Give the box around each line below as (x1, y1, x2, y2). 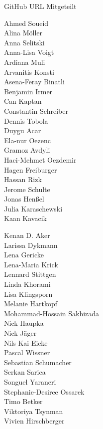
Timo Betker (4, 396, 43, 407)
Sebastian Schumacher (4, 357, 72, 367)
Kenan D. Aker (4, 230, 50, 240)
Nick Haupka (4, 318, 44, 328)
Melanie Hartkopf (4, 298, 58, 309)
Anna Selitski (4, 37, 45, 47)
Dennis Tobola (4, 115, 48, 126)
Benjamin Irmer (4, 86, 53, 96)
